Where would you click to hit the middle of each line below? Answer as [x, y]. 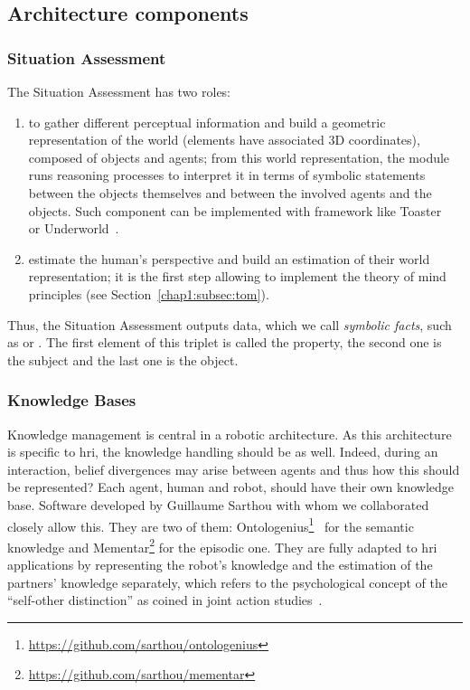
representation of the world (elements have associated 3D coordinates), [224, 140]
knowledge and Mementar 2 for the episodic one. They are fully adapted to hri [222, 545]
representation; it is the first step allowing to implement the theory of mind [237, 276]
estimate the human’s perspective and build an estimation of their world [229, 258]
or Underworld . [74, 228]
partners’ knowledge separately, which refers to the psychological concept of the [227, 582]
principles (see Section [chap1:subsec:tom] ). [149, 293]
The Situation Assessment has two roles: [119, 91]
